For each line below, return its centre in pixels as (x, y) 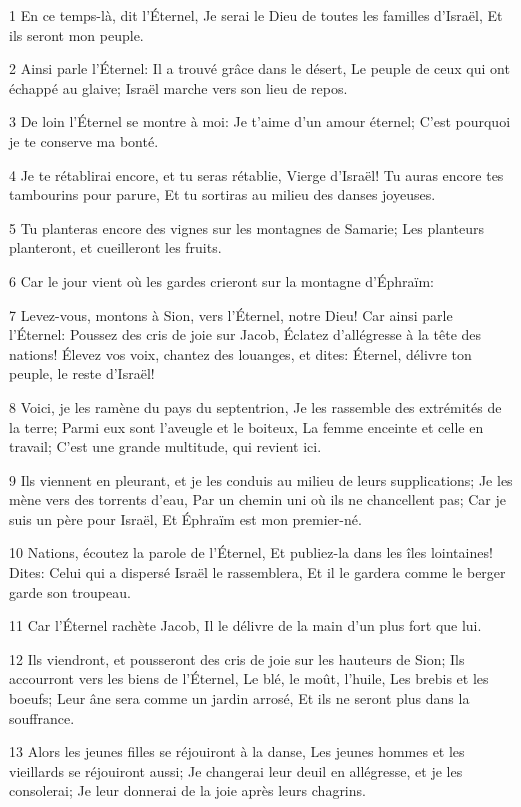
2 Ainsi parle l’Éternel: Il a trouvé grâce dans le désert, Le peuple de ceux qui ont (259, 68)
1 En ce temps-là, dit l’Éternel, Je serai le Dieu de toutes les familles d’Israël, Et (256, 15)
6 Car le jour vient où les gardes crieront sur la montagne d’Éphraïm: (221, 280)
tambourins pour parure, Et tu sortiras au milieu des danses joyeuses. (222, 194)
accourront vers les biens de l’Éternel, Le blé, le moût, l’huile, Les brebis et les (249, 678)
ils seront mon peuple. (76, 34)
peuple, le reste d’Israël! (82, 373)
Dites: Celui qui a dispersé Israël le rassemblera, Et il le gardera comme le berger (257, 572)
